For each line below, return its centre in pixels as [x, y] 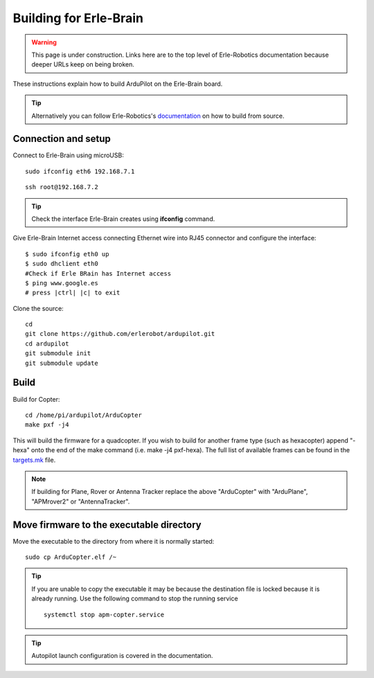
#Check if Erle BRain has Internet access [98, 273]
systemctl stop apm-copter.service [104, 614]
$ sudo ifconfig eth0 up [67, 254]
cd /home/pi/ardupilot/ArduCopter [83, 415]
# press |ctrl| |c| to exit [73, 293]
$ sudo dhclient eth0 [62, 264]
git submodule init [58, 354]
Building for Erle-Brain [78, 18]
